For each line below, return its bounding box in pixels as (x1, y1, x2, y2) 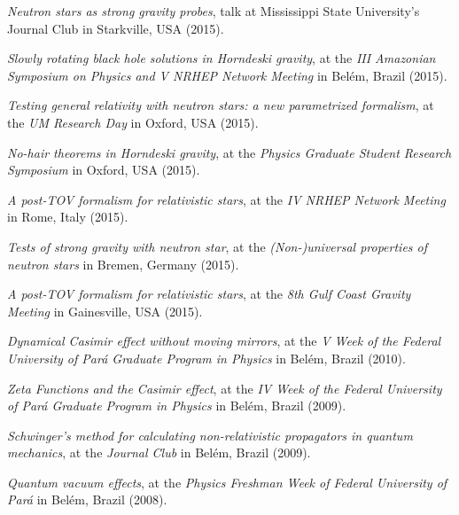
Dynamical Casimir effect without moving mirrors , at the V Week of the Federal (7, 332, 441, 350)
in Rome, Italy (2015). (7, 207, 128, 226)
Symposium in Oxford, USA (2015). (7, 160, 200, 179)
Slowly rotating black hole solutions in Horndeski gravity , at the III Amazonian (7, 49, 436, 67)
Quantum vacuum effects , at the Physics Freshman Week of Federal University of (7, 472, 447, 491)
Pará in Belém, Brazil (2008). (7, 490, 167, 509)
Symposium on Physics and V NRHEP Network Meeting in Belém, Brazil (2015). (7, 66, 447, 84)
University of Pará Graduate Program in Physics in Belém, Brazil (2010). (7, 348, 406, 367)
